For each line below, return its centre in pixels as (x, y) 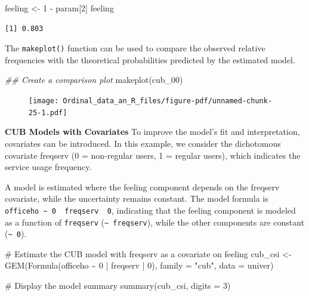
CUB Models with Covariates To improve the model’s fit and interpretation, (152, 132)
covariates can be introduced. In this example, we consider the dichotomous (143, 143)
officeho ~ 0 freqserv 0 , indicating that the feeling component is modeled (150, 210)
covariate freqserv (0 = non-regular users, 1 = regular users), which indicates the (153, 155)
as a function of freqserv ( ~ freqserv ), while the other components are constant (155, 222)
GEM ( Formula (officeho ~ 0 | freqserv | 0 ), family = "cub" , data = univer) (139, 265)
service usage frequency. (48, 167)
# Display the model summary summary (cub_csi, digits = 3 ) (118, 286)
